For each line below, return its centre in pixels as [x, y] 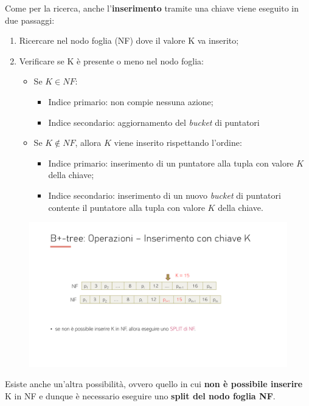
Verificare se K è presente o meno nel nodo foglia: [111, 60]
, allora [88, 143]
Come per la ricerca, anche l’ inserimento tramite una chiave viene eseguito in [152, 8]
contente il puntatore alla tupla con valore [127, 207]
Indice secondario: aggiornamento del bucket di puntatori [154, 122]
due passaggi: [30, 20]
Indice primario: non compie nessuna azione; [131, 101]
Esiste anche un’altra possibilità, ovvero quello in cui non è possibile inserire [154, 384]
